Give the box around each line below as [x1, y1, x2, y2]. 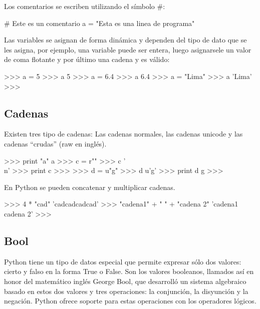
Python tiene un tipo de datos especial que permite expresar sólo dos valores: [4, 256, 241, 266]
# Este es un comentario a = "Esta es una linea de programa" [4, 17, 195, 28]
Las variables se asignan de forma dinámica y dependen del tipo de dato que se [4, 34, 247, 45]
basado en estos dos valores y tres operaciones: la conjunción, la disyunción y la [4, 285, 248, 296]
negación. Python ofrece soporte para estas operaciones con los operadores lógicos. [4, 295, 256, 306]
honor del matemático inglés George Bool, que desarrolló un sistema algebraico [4, 275, 246, 286]
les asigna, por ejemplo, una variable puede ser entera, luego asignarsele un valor [4, 44, 251, 54]
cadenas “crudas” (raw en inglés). [4, 138, 107, 148]
